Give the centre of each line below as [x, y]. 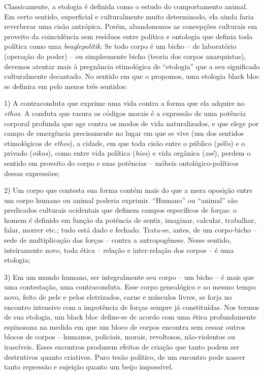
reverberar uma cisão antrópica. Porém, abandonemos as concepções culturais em [131, 26]
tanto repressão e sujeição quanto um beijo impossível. [89, 367]
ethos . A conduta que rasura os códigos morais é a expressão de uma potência [125, 113]
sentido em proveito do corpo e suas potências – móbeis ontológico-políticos [122, 163]
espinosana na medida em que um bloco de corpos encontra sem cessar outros [125, 326]
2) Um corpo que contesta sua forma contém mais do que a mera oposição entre [128, 190]
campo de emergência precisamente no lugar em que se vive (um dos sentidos [124, 133]
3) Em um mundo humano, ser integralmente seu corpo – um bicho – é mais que [129, 277]
